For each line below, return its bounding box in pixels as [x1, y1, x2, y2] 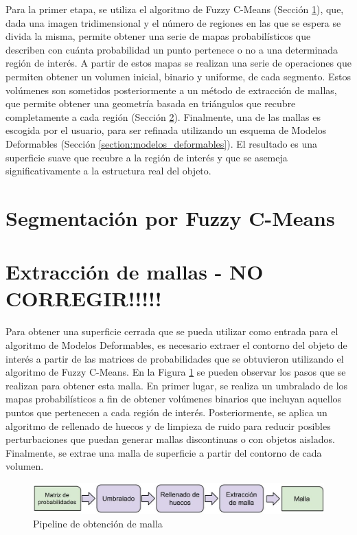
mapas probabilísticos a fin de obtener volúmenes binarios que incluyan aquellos [5, 391, 342, 406]
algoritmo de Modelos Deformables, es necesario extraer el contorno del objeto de [5, 338, 347, 352]
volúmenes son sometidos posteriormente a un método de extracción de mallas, [5, 82, 337, 97]
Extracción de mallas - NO [5, 258, 264, 286]
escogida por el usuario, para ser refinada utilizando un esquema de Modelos [5, 123, 327, 137]
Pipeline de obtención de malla [33, 516, 163, 530]
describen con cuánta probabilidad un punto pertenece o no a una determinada [5, 42, 338, 56]
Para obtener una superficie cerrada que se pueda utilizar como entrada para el [5, 324, 338, 339]
